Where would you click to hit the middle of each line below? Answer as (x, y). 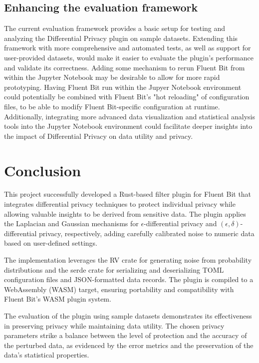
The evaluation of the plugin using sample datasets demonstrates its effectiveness (128, 315)
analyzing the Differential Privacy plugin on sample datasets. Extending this (121, 38)
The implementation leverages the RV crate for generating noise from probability (128, 260)
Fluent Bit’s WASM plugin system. (58, 299)
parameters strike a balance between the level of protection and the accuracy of (126, 335)
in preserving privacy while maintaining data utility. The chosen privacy (114, 325)
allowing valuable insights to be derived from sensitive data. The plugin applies (125, 213)
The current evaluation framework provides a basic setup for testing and (115, 28)
